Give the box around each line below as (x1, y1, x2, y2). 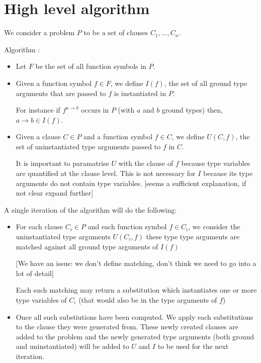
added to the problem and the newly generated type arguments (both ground (16, 331, 254, 341)
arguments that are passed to (16, 87, 106, 98)
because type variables (181, 158, 250, 168)
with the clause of (118, 158, 173, 168)
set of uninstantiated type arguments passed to (16, 141, 161, 151)
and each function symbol (88, 221, 167, 232)
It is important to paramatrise (16, 158, 109, 168)
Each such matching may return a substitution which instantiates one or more (16, 285, 257, 295)
